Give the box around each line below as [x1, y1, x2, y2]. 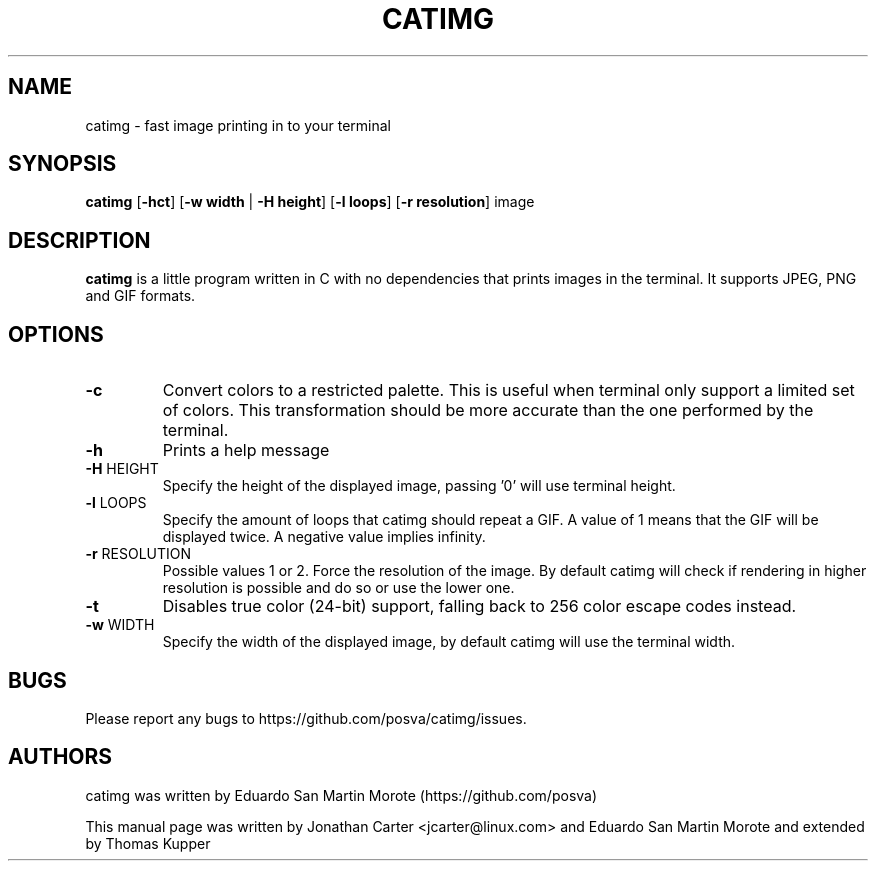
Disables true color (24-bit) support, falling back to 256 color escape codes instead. [162, 596, 797, 617]
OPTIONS [8, 321, 104, 347]
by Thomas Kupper [85, 834, 211, 852]
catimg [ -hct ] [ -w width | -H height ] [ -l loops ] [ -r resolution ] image [85, 193, 535, 211]
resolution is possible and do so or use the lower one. [162, 579, 515, 597]
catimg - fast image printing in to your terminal [85, 116, 391, 134]
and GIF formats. [85, 287, 196, 305]
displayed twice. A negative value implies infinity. [162, 528, 486, 546]
